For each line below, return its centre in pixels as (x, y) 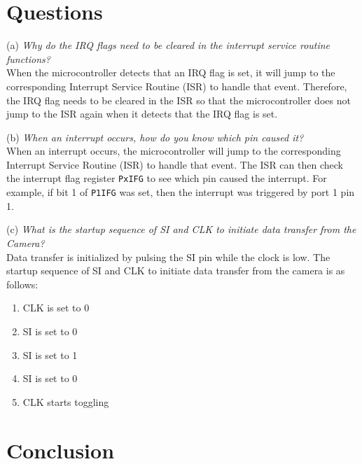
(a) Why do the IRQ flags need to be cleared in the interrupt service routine (168, 45)
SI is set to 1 (50, 354)
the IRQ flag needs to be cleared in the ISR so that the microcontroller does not (179, 100)
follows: (22, 284)
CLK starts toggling (66, 401)
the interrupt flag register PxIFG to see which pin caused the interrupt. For (167, 178)
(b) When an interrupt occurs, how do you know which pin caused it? (155, 137)
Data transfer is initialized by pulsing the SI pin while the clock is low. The (168, 256)
